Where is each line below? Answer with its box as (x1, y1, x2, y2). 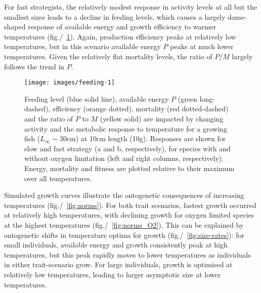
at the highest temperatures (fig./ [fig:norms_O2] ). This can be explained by (4, 219, 244, 230)
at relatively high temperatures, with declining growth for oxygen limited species (4, 210, 254, 220)
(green (178, 93, 197, 104)
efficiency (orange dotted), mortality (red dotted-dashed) (53, 103, 229, 114)
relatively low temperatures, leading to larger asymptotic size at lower (4, 269, 221, 279)
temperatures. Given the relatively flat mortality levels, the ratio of (4, 51, 212, 61)
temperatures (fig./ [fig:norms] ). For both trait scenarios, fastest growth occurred (4, 199, 256, 210)
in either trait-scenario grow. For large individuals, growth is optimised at (4, 259, 233, 270)
